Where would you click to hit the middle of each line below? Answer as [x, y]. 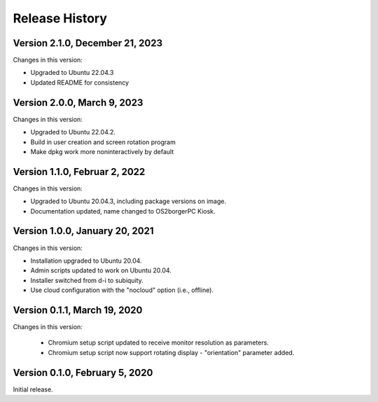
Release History [60, 18]
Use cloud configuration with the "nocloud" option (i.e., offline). [122, 290]
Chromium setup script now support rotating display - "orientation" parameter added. [171, 352]
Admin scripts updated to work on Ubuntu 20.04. [101, 270]
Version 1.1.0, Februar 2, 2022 [79, 172]
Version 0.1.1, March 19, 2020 [78, 310]
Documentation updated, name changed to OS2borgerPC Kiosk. [123, 211]
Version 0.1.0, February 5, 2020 [83, 372]
